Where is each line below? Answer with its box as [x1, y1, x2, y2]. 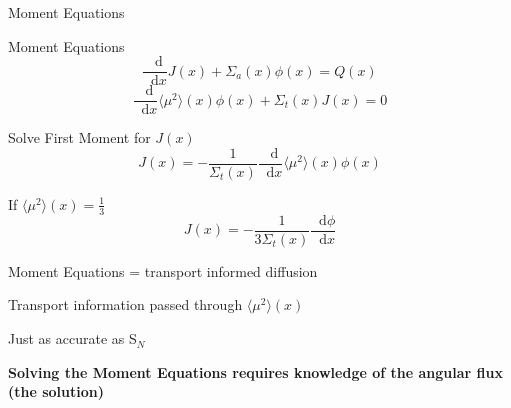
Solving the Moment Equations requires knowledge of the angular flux [8, 361, 503, 382]
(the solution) [8, 381, 104, 402]
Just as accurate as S [8, 328, 137, 349]
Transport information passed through [8, 294, 243, 315]
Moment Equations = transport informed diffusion [8, 260, 318, 281]
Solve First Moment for [8, 127, 151, 148]
